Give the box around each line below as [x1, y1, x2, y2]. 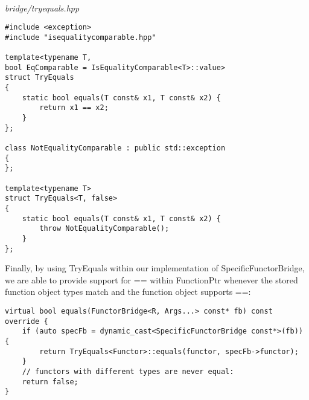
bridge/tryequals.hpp [5, 1, 80, 14]
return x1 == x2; [39, 103, 109, 112]
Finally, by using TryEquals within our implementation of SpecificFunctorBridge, [5, 262, 305, 274]
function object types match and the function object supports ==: [5, 285, 251, 298]
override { [5, 317, 48, 326]
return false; [22, 377, 78, 386]
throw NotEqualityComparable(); [39, 224, 170, 233]
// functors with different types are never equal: [22, 367, 234, 376]
